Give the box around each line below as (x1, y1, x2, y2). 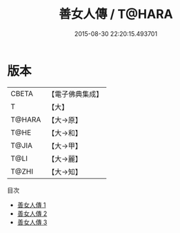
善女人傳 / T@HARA (58, 6, 174, 22)
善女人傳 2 (17, 209, 48, 218)
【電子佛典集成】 (48, 89, 103, 99)
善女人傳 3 (17, 218, 48, 226)
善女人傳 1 (17, 201, 46, 209)
